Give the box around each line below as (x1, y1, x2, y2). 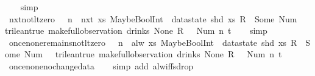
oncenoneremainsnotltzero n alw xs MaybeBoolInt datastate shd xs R (9, 36, 297, 48)
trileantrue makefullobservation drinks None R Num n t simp (5, 24, 267, 37)
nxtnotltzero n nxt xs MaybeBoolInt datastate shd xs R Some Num (9, 12, 297, 25)
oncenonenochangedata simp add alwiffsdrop (9, 59, 194, 72)
